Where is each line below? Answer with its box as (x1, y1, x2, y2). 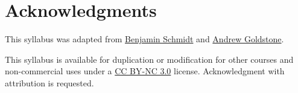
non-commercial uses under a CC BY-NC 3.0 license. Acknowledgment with (5, 65, 285, 77)
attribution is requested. (5, 76, 94, 89)
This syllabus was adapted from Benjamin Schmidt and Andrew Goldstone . (5, 33, 284, 45)
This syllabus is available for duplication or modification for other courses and (5, 53, 294, 65)
